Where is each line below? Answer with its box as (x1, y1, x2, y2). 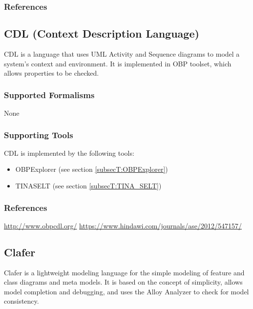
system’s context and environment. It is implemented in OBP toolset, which (4, 58, 232, 68)
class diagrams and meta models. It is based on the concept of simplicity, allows (4, 277, 243, 287)
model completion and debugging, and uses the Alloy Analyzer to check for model (4, 286, 249, 296)
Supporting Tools (4, 128, 73, 141)
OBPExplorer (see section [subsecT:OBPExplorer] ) (15, 164, 168, 174)
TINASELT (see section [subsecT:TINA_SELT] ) (15, 181, 162, 191)
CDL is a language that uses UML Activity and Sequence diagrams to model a (4, 49, 240, 59)
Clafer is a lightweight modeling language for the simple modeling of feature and (4, 267, 245, 277)
